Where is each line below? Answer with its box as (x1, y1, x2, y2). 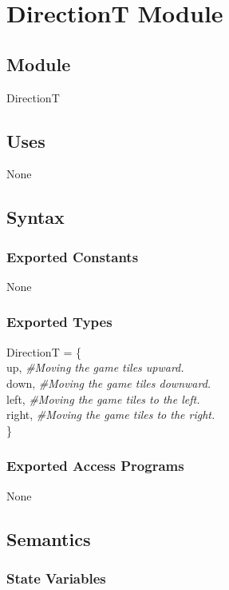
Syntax (6, 205, 65, 229)
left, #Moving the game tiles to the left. (6, 390, 200, 407)
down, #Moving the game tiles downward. (6, 374, 211, 391)
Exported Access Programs (6, 456, 184, 476)
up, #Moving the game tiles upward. (6, 359, 184, 376)
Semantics (6, 526, 91, 551)
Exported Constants (6, 246, 139, 266)
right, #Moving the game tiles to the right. (6, 406, 215, 423)
